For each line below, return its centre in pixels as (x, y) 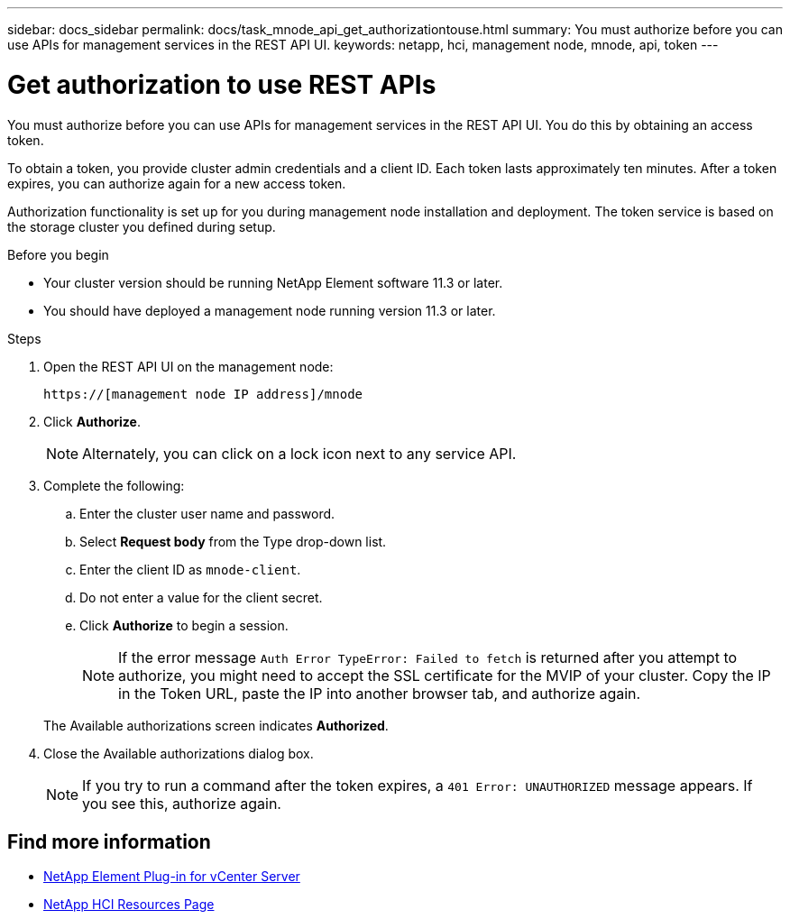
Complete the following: (114, 485)
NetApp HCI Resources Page (129, 905)
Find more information (109, 841)
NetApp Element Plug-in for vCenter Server (172, 877)
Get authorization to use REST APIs (222, 84)
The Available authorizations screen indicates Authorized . (216, 725)
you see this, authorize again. (182, 803)
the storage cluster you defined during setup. (142, 226)
